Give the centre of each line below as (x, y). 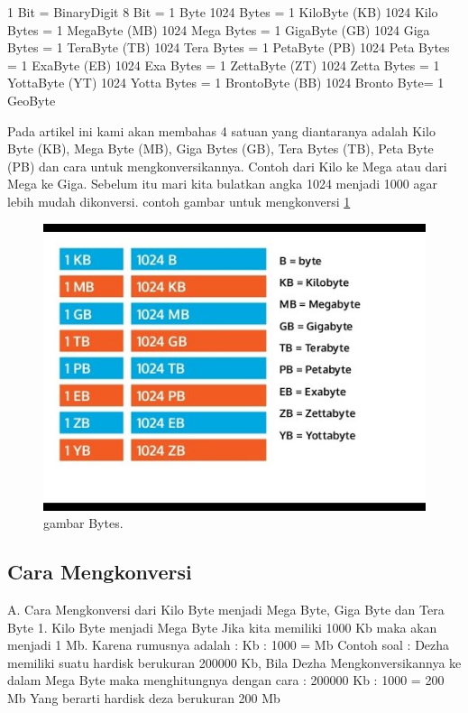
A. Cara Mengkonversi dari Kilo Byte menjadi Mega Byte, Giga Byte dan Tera (226, 609)
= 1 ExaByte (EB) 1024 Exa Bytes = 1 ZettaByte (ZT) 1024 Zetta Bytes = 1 (224, 65)
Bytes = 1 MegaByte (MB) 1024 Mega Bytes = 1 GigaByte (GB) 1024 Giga (219, 29)
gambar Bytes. (83, 523)
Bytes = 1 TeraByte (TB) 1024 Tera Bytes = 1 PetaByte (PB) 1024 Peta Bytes (229, 47)
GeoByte (32, 100)
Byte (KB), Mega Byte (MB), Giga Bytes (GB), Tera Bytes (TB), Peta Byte (220, 148)
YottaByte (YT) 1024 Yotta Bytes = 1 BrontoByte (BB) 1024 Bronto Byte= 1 (226, 83)
